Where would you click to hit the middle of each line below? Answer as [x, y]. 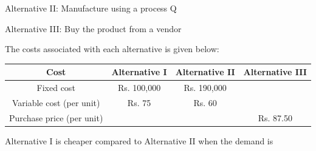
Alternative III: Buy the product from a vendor [93, 28]
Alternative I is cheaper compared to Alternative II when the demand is [139, 140]
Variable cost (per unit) [56, 102]
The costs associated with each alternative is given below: [112, 49]
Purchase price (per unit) [56, 117]
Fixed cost [56, 88]
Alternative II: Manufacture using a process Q [91, 8]
